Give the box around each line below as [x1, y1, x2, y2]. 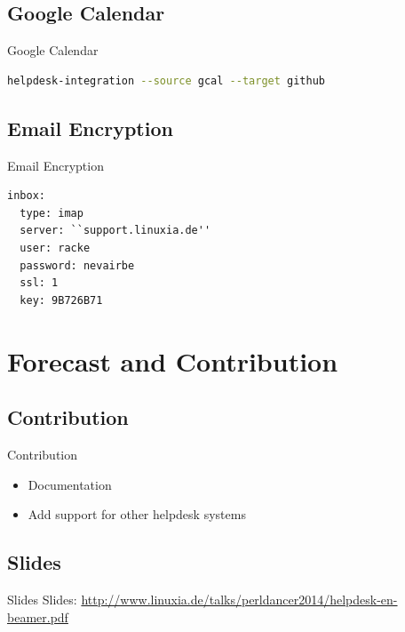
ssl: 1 [20, 276, 59, 290]
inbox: [7, 189, 45, 203]
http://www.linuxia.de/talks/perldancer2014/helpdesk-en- [81, 589, 398, 608]
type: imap [20, 206, 83, 220]
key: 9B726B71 [20, 293, 103, 307]
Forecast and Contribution [7, 342, 338, 379]
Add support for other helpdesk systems [28, 505, 246, 524]
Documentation [28, 475, 112, 493]
